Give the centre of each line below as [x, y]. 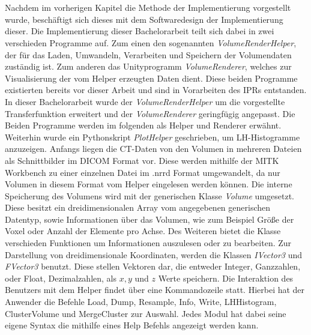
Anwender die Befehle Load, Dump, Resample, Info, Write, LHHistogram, [141, 302]
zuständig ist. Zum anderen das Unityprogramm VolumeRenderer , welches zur [148, 66]
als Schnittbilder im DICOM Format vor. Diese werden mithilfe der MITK [142, 160]
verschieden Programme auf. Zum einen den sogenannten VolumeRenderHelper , [151, 42]
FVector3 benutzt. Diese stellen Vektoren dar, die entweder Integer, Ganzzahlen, [153, 266]
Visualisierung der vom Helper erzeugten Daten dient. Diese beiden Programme [151, 78]
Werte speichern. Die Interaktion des [226, 278]
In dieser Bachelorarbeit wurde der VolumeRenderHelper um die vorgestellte [145, 101]
